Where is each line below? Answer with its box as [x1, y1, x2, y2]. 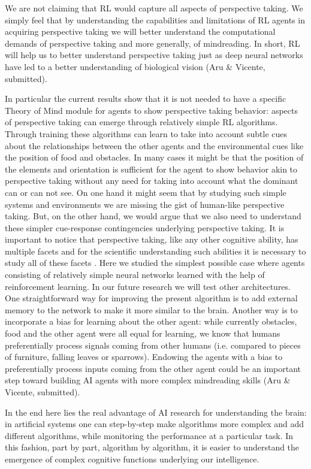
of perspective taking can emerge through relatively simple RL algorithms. [5, 116, 278, 128]
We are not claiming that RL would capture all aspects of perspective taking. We [5, 2, 303, 14]
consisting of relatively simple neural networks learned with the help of [5, 268, 265, 281]
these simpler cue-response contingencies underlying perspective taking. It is [5, 221, 285, 234]
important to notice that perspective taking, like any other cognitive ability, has [5, 233, 298, 246]
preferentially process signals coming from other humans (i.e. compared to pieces [5, 338, 301, 351]
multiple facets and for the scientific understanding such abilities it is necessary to [5, 244, 306, 257]
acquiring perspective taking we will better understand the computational [5, 25, 276, 38]
